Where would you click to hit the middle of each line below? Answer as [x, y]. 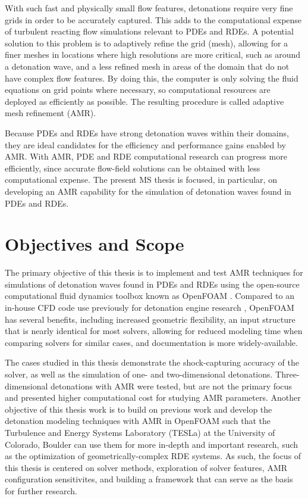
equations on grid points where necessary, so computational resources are [138, 90]
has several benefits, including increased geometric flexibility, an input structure [150, 319]
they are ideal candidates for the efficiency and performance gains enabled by [145, 144]
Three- [287, 374]
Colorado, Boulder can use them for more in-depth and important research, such [152, 444]
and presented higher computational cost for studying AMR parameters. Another [153, 397]
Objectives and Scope [95, 244]
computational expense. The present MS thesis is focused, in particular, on [141, 180]
